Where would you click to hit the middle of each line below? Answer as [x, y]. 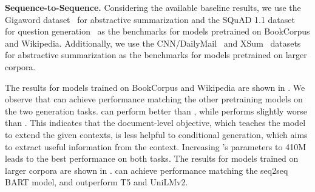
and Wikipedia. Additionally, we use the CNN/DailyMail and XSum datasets [153, 43]
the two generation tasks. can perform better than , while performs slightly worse [156, 111]
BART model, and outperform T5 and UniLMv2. [97, 182]
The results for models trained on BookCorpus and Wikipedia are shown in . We [155, 87]
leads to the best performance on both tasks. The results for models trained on [152, 158]
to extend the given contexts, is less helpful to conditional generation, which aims [156, 134]
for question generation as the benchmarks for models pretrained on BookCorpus [157, 31]
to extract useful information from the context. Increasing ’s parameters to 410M [155, 146]
